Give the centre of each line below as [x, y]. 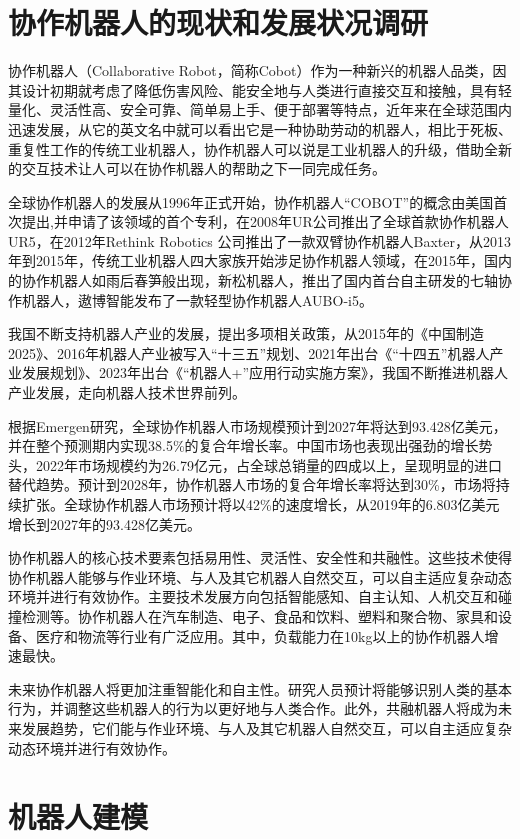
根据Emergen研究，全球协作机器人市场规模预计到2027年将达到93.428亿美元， [257, 425]
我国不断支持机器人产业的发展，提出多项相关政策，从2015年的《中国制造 [246, 333]
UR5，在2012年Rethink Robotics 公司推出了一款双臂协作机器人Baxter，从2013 [259, 240]
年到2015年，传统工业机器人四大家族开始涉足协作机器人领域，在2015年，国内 [260, 260]
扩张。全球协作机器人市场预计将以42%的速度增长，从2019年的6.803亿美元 [260, 504]
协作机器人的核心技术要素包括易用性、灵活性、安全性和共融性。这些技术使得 [260, 557]
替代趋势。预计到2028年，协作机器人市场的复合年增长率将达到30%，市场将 [252, 484]
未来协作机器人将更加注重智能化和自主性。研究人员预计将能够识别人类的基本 [260, 688]
